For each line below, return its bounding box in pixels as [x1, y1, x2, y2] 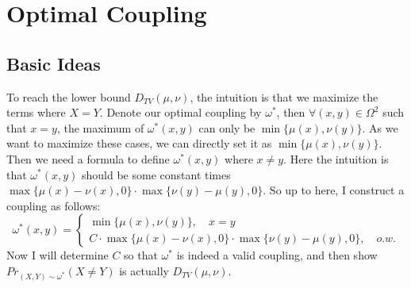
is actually [119, 262, 169, 278]
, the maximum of [56, 119, 144, 136]
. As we [362, 119, 398, 136]
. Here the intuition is [283, 150, 389, 167]
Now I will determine [6, 247, 109, 263]
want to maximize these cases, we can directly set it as [6, 135, 272, 152]
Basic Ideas [6, 51, 101, 75]
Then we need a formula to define [6, 150, 170, 167]
